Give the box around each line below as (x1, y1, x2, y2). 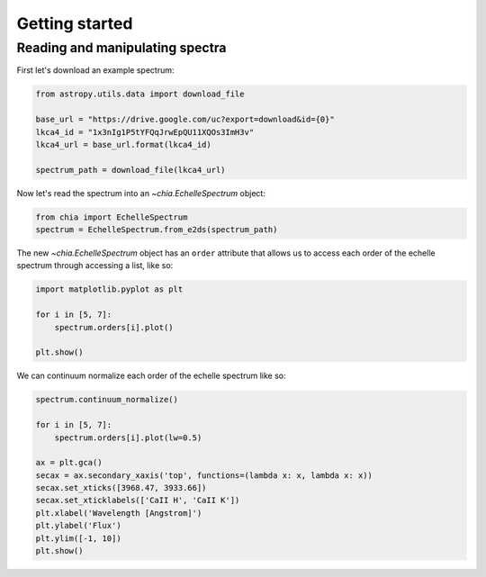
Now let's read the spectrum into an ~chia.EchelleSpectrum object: (16, 187, 265, 198)
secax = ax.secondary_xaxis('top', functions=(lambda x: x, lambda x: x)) (35, 470, 373, 481)
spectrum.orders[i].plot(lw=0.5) (54, 432, 202, 443)
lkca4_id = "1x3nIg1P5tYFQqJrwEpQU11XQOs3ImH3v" (35, 127, 255, 137)
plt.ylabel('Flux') (35, 520, 121, 531)
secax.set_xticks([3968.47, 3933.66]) (35, 482, 207, 493)
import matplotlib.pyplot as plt (35, 284, 184, 294)
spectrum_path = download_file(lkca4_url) (35, 165, 226, 175)
